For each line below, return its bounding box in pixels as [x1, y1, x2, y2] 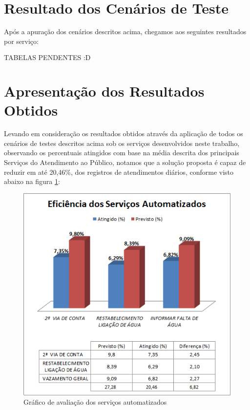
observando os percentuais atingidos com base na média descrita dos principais [4, 147, 239, 158]
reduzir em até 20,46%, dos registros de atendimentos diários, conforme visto [4, 166, 234, 177]
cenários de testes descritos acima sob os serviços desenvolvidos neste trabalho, [4, 138, 240, 148]
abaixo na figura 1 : [4, 176, 60, 186]
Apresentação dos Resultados [4, 81, 205, 101]
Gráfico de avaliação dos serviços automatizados [23, 397, 167, 407]
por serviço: [4, 36, 39, 46]
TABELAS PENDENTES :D [4, 52, 91, 62]
